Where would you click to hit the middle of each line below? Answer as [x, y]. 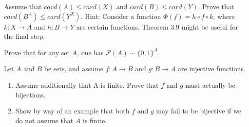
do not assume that [44, 120]
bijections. [30, 94]
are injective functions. [212, 69]
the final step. [25, 36]
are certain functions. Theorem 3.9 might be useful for [157, 26]
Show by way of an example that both [72, 111]
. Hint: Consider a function [121, 16]
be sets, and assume [74, 69]
